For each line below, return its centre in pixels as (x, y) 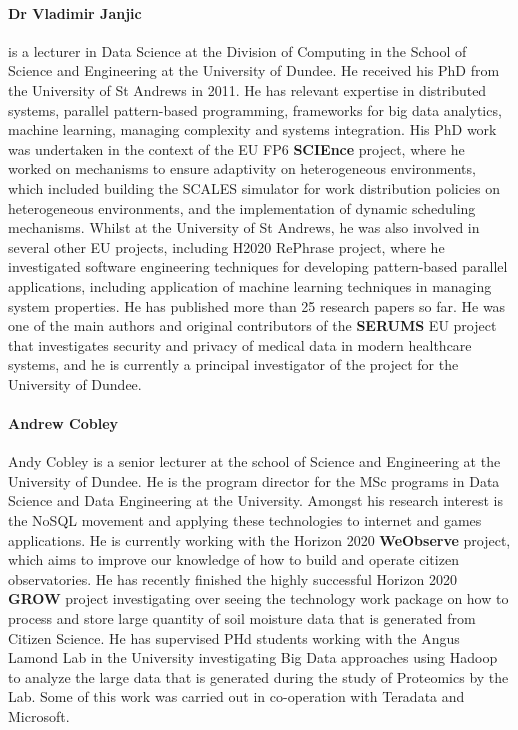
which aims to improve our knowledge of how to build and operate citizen (233, 559)
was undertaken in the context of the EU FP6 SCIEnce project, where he (236, 148)
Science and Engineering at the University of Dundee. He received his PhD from (254, 70)
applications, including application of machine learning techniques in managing (250, 285)
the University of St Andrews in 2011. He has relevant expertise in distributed (247, 89)
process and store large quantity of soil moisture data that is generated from (242, 618)
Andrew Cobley (63, 423)
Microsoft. (39, 716)
